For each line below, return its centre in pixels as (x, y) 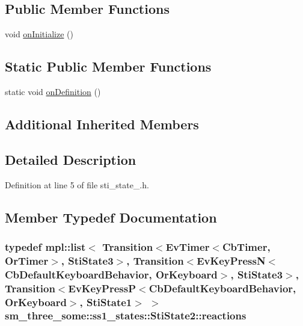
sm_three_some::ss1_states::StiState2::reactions (126, 315)
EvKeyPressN (231, 260)
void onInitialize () (39, 34)
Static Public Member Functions (108, 66)
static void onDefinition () (53, 91)
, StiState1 (106, 302)
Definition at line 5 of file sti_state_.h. (77, 184)
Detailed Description (71, 159)
